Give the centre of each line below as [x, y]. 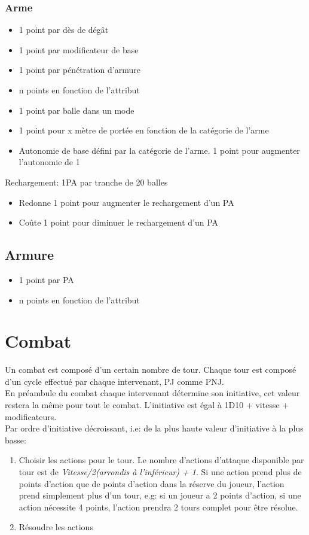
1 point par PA [46, 279]
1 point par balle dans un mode [77, 110]
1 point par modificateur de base [79, 49]
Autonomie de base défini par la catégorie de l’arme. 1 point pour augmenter [159, 150]
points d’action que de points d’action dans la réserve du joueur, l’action [152, 483]
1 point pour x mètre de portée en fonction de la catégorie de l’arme [144, 130]
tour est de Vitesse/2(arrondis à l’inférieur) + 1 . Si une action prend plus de [160, 472]
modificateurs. [31, 416]
